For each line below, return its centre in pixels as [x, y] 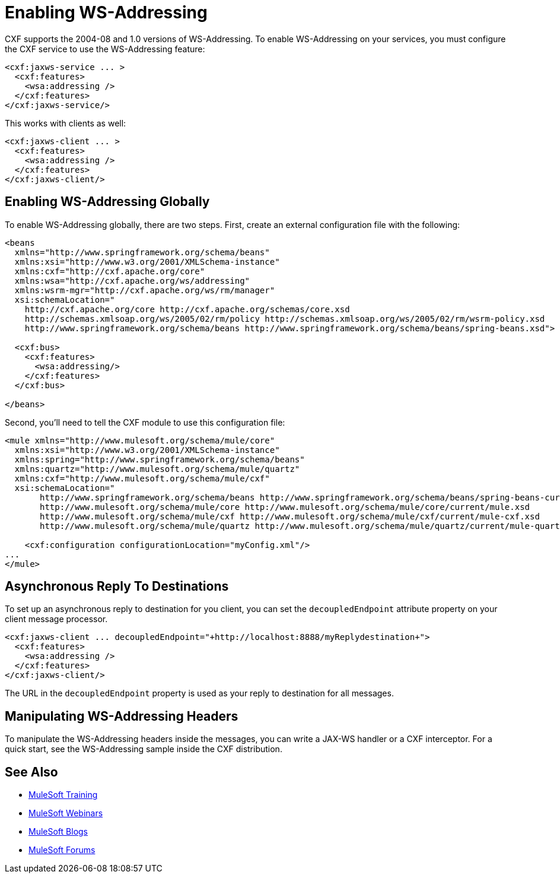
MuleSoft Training [63, 795]
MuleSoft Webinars [66, 813]
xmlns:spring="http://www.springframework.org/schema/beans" [160, 459]
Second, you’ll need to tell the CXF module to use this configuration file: [145, 422]
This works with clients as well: [66, 123]
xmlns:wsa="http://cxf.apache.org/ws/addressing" [132, 280]
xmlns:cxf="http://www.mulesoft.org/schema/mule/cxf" [142, 478]
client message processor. [56, 619]
